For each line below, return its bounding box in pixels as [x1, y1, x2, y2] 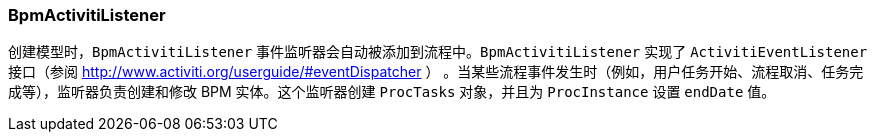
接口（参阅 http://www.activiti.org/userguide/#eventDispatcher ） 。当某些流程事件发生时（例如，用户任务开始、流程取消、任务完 [8, 63, 864, 81]
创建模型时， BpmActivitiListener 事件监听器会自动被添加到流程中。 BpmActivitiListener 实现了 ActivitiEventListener [8, 43, 868, 61]
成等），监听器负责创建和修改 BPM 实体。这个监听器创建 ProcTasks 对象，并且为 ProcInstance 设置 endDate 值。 [8, 83, 776, 101]
